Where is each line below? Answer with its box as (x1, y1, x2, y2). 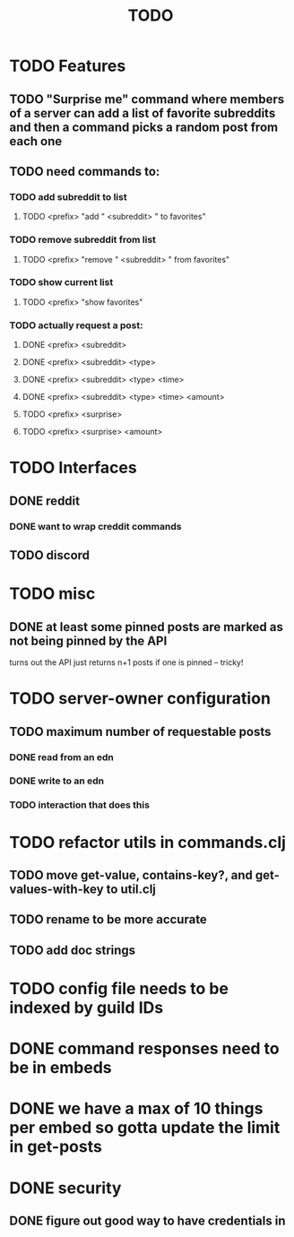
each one (9, 134, 63, 149)
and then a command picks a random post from (9, 119, 279, 134)
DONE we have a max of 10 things (9, 1099, 264, 1119)
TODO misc (9, 584, 96, 604)
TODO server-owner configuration (9, 688, 272, 709)
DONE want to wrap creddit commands (9, 520, 182, 532)
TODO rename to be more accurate (9, 912, 208, 928)
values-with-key (9, 881, 105, 896)
